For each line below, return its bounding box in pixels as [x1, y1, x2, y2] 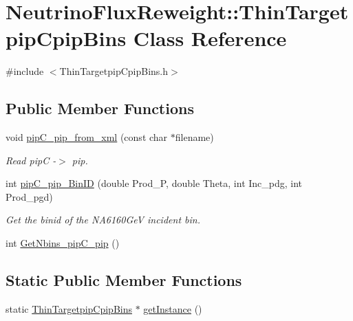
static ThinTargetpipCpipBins [6, 301, 132, 316]
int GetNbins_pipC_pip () [6, 236, 120, 250]
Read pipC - [6, 153, 56, 167]
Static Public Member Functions [6, 269, 242, 291]
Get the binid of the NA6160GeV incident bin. [6, 212, 200, 227]
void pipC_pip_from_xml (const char [6, 130, 168, 144]
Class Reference [133, 24, 287, 52]
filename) [175, 130, 214, 144]
